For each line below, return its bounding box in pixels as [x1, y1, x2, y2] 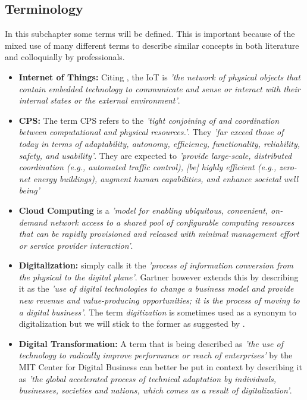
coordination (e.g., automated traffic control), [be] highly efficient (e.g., [18, 161, 277, 173]
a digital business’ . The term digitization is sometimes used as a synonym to [18, 305, 296, 318]
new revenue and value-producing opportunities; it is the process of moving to [18, 294, 300, 307]
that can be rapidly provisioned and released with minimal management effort [18, 227, 299, 240]
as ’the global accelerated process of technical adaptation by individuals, [18, 372, 277, 385]
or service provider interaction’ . [18, 239, 133, 251]
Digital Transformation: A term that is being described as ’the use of [18, 337, 283, 349]
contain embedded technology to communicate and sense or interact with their [18, 82, 300, 95]
